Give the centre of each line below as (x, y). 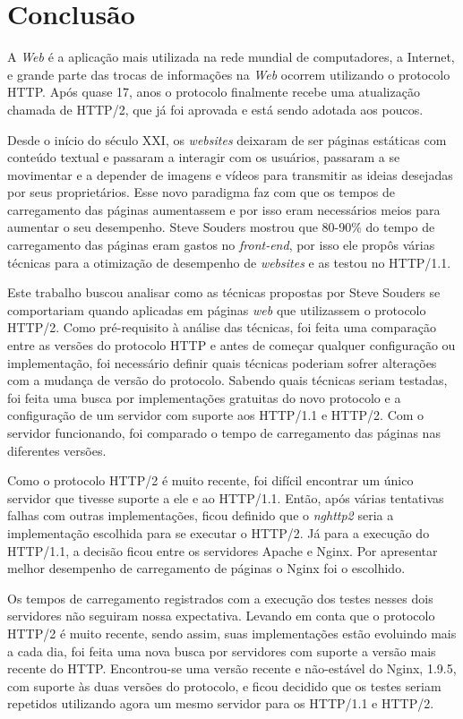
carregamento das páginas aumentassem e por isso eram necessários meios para (224, 209)
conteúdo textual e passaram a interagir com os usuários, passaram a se (204, 157)
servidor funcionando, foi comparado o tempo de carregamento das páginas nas (224, 432)
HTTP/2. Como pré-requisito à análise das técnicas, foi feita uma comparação (222, 327)
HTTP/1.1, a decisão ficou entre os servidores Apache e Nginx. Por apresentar (223, 550)
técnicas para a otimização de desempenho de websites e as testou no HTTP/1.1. (229, 262)
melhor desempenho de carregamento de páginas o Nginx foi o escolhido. (206, 568)
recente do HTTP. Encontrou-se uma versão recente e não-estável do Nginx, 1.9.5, (232, 668)
